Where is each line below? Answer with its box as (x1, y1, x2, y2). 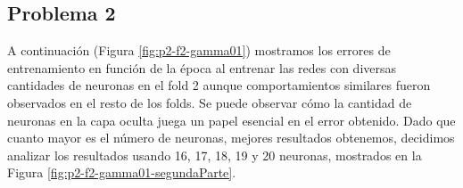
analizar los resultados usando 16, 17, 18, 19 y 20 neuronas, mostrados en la (7, 145, 422, 164)
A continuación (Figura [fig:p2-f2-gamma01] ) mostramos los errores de (7, 41, 391, 60)
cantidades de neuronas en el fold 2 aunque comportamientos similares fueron (7, 76, 431, 94)
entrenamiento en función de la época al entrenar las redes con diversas (7, 58, 397, 77)
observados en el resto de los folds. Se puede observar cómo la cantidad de (7, 93, 412, 111)
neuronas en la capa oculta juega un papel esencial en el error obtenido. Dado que (7, 110, 456, 129)
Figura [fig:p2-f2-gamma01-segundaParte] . (7, 163, 236, 182)
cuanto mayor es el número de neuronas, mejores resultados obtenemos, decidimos (7, 128, 455, 147)
